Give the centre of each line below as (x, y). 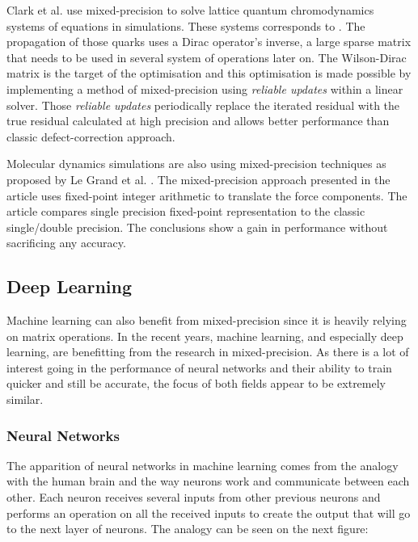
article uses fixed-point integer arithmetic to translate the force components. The (207, 195)
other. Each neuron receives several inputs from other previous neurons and (194, 497)
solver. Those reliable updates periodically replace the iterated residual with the (203, 105)
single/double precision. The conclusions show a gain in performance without (197, 227)
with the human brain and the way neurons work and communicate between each (208, 481)
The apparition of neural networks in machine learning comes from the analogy (203, 465)
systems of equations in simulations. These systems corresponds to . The (186, 25)
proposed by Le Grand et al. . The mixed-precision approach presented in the (198, 179)
